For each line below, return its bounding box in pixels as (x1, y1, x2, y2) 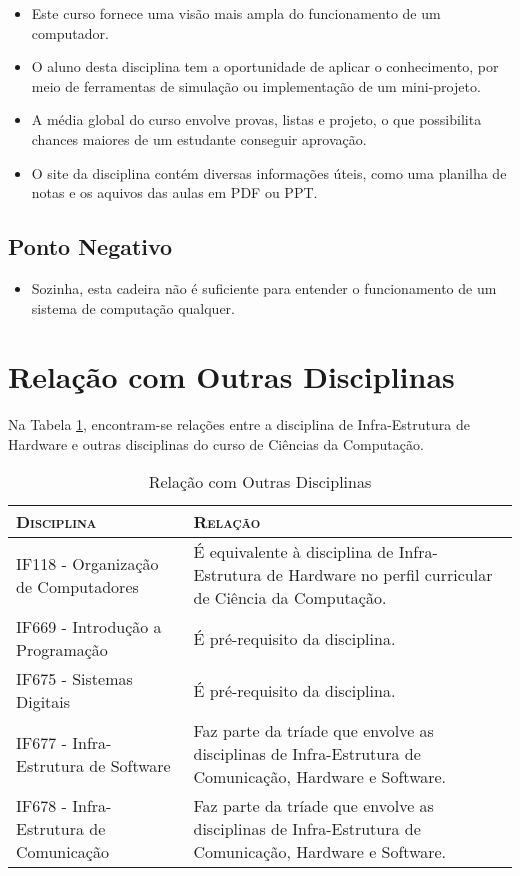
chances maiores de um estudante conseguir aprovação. (31, 128, 367, 149)
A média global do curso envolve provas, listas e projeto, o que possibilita (31, 109, 482, 130)
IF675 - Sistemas (16, 667, 133, 691)
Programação (16, 638, 108, 662)
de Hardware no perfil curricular (266, 563, 493, 587)
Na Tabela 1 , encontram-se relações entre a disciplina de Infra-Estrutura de (8, 414, 470, 435)
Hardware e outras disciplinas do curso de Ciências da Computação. (8, 433, 424, 454)
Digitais (16, 690, 71, 714)
